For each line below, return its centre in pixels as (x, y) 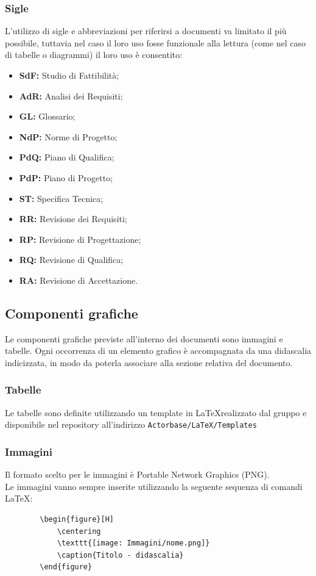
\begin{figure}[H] (77, 519)
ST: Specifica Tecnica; (61, 198)
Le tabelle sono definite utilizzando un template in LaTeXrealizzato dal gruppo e (156, 412)
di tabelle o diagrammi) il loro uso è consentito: (94, 55)
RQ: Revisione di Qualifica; (71, 260)
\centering (79, 531)
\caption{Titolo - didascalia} (120, 555)
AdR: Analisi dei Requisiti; (71, 95)
